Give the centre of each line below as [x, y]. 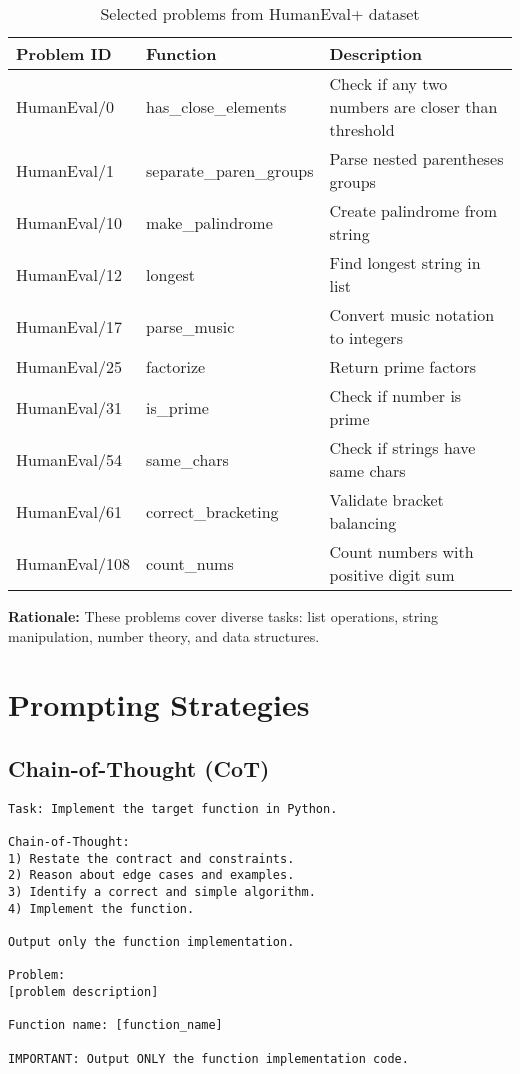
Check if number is [395, 395]
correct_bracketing [212, 511]
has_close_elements [216, 106]
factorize [176, 366]
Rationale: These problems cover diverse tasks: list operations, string [223, 616]
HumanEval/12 [69, 274]
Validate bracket [386, 499]
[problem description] [83, 991]
